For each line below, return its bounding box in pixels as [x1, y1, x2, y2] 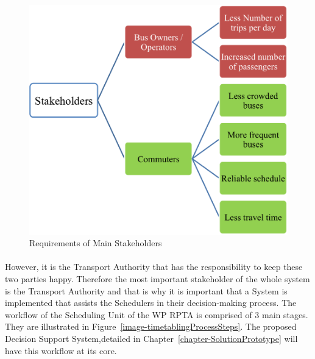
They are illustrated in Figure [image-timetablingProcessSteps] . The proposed [5, 320, 297, 333]
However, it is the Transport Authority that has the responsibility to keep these [5, 260, 303, 273]
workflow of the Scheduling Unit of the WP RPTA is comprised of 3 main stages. [5, 308, 308, 321]
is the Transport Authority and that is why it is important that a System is [5, 284, 288, 297]
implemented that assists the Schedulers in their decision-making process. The [5, 296, 297, 309]
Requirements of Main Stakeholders [29, 236, 162, 249]
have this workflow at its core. [5, 344, 117, 357]
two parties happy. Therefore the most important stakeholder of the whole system [5, 272, 310, 285]
